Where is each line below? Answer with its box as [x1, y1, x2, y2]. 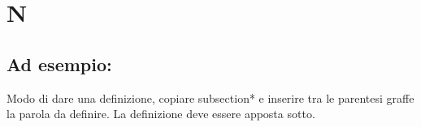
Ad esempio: [7, 51, 112, 76]
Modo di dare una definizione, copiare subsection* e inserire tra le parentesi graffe [7, 89, 414, 106]
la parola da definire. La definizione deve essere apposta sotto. [7, 105, 315, 122]
